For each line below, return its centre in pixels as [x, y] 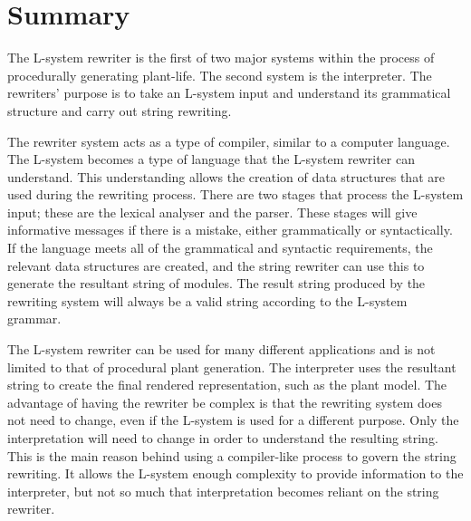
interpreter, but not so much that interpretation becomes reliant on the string [223, 491]
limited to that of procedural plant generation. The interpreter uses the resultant [232, 367]
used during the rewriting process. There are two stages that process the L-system [235, 194]
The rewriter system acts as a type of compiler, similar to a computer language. [229, 141]
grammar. [34, 318]
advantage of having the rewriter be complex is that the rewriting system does [225, 402]
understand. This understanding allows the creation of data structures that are [226, 176]
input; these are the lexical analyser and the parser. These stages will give [212, 212]
